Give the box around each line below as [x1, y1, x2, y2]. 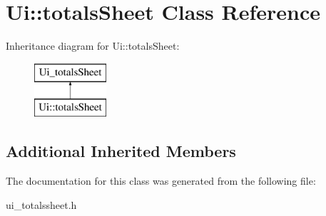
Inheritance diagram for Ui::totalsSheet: [6, 38, 180, 53]
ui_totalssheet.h [6, 197, 77, 212]
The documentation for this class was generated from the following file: [6, 173, 316, 188]
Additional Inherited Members [6, 140, 236, 162]
